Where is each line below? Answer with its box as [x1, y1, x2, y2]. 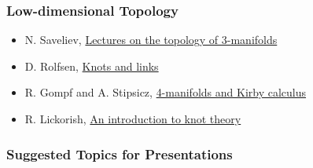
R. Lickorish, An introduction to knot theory [24, 111, 241, 126]
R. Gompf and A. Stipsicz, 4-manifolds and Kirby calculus [24, 84, 307, 100]
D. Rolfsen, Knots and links [24, 57, 159, 74]
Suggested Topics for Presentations [6, 144, 233, 163]
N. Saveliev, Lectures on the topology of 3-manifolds [24, 31, 278, 48]
